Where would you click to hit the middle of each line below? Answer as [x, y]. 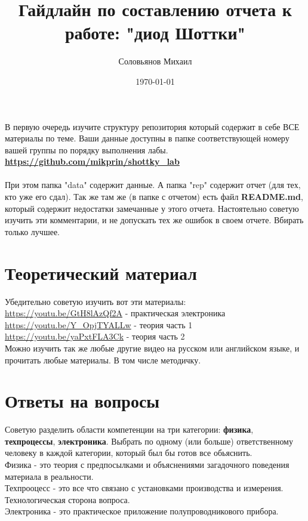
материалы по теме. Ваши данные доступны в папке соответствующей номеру [147, 138]
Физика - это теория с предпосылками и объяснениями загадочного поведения [147, 465]
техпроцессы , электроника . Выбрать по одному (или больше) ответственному [149, 441]
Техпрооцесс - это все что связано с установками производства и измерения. [144, 488]
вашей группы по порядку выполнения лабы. [87, 149]
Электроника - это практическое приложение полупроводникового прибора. [142, 511]
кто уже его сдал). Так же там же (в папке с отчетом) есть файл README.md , [154, 197]
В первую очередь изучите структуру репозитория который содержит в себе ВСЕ [152, 126]
